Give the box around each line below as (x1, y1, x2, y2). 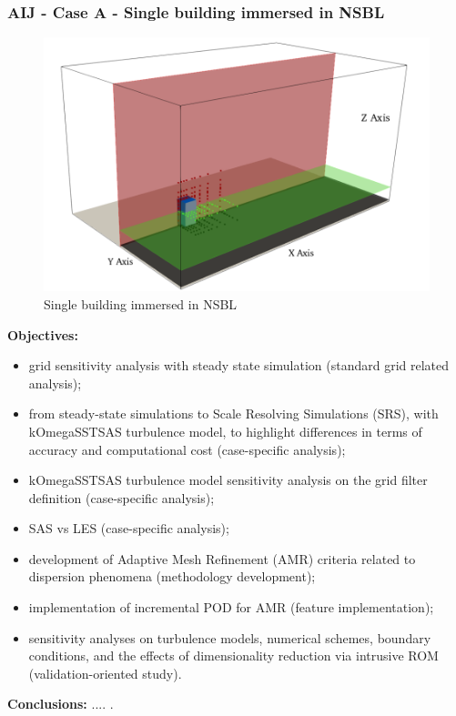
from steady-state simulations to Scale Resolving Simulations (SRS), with (28, 404, 439, 423)
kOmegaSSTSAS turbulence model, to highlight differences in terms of (28, 421, 422, 440)
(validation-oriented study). (28, 663, 182, 682)
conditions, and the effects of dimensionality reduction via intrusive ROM (28, 646, 439, 665)
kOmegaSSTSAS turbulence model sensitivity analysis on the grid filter (28, 470, 428, 489)
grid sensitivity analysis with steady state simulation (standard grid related (28, 356, 450, 375)
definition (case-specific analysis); (28, 488, 215, 507)
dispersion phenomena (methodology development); (28, 567, 316, 586)
